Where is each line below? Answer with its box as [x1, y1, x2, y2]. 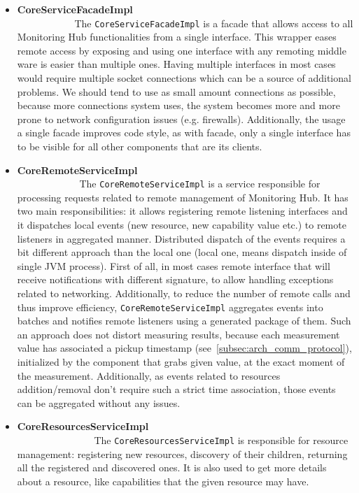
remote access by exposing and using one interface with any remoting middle [17, 43, 346, 57]
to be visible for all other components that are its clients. [17, 139, 262, 153]
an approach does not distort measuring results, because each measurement [17, 327, 340, 341]
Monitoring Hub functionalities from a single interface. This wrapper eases [17, 29, 337, 44]
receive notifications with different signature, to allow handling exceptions [17, 272, 334, 287]
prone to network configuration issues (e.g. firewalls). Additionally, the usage [17, 111, 346, 126]
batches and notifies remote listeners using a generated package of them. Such [17, 313, 351, 328]
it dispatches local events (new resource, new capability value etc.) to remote [17, 217, 346, 232]
